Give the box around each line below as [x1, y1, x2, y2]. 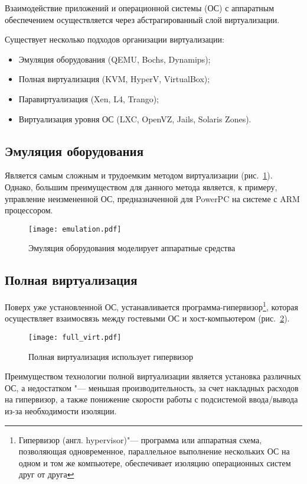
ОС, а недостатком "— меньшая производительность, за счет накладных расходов [5, 381, 299, 394]
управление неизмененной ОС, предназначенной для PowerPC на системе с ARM [5, 192, 300, 204]
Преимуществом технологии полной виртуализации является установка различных [5, 370, 301, 382]
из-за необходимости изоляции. [5, 405, 117, 417]
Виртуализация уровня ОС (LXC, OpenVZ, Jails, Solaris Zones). [18, 112, 252, 125]
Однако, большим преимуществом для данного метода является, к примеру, [5, 180, 277, 193]
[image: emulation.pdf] [28, 225, 122, 233]
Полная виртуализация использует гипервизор [28, 350, 193, 362]
